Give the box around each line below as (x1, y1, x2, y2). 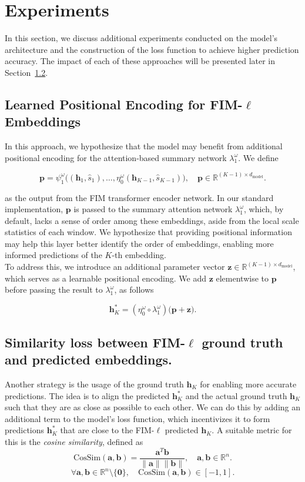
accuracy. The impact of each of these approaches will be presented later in (5, 55, 276, 67)
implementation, (5, 203, 63, 215)
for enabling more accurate (200, 377, 297, 390)
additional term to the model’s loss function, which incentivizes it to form (5, 412, 270, 424)
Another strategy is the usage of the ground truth (5, 377, 184, 390)
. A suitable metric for (212, 424, 292, 436)
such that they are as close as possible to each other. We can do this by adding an (5, 401, 301, 413)
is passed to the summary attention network (73, 203, 233, 215)
